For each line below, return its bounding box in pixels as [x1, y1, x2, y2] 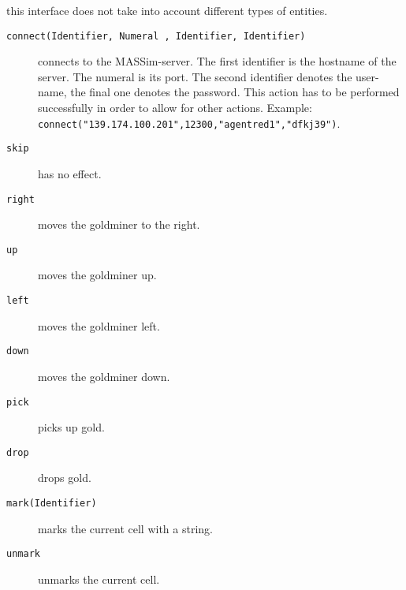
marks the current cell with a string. [38, 520, 213, 536]
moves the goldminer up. [38, 267, 157, 283]
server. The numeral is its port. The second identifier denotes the [38, 68, 352, 84]
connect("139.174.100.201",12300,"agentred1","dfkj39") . [38, 114, 341, 131]
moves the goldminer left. [38, 317, 160, 334]
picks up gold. [38, 419, 105, 435]
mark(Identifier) [6, 498, 97, 510]
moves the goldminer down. [38, 368, 170, 384]
